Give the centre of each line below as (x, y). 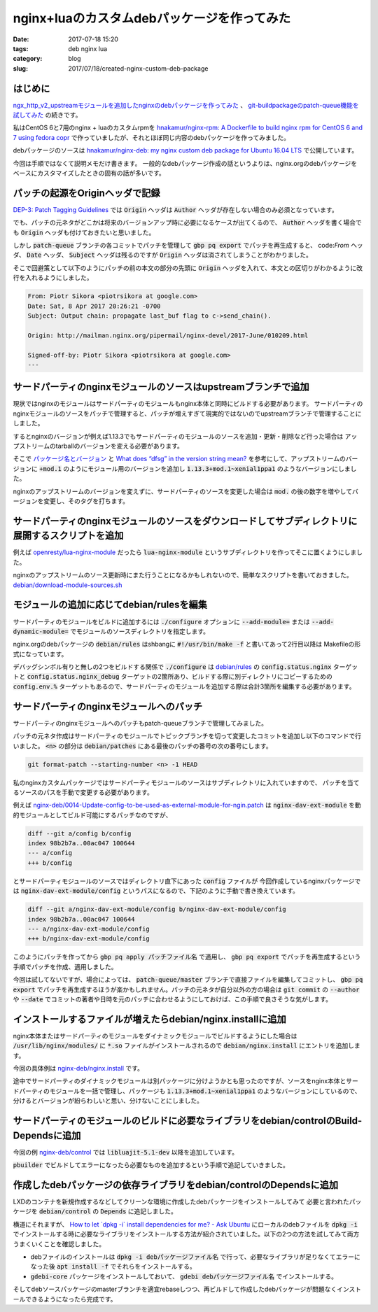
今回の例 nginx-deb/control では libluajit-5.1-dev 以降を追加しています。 (125, 1152)
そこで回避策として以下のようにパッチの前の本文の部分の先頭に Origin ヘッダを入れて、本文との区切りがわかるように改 (188, 268)
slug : (20, 68)
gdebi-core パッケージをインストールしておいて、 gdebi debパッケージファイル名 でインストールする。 (184, 1276)
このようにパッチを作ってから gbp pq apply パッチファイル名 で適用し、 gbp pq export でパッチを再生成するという (187, 957)
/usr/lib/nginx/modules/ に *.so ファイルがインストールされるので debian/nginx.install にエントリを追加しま (187, 1045)
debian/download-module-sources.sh (68, 585)
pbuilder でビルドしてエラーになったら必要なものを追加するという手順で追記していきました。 (151, 1165)
